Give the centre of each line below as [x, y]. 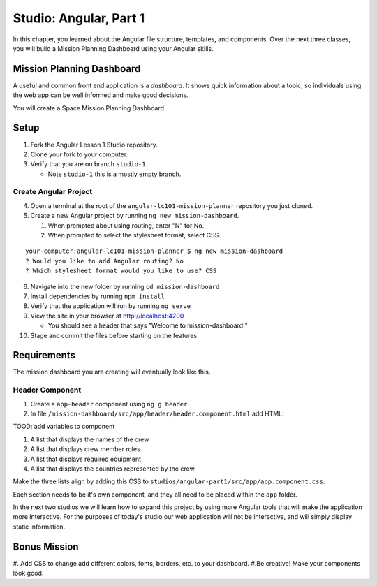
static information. [39, 527]
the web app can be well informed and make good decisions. [101, 95]
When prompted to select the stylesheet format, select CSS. [134, 235]
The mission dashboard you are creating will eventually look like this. [112, 372]
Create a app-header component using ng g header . [110, 404]
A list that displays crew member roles [86, 449]
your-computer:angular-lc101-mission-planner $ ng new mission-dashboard [154, 251]
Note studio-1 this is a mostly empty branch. [114, 174]
